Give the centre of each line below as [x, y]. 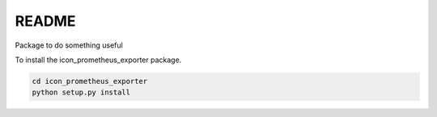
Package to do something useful [69, 45]
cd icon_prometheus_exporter [90, 81]
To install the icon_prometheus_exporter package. [98, 60]
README [45, 21]
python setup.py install [81, 92]
